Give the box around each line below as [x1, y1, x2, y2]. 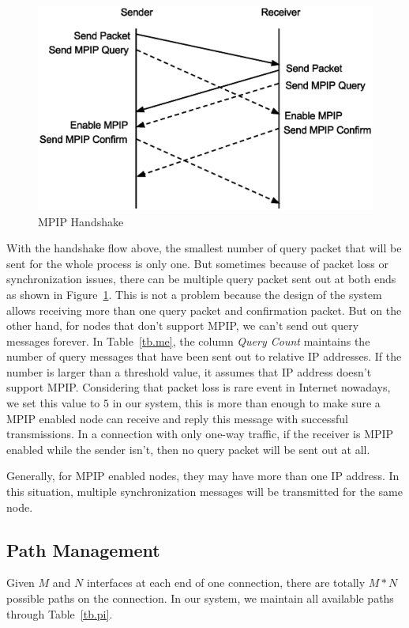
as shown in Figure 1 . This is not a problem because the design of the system [6, 286, 382, 302]
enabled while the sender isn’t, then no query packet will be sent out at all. [6, 441, 370, 457]
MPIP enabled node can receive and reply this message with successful [6, 410, 348, 426]
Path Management [6, 537, 160, 562]
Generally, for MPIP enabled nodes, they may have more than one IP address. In [6, 467, 400, 484]
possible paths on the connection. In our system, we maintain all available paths [6, 590, 394, 607]
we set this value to [6, 395, 100, 411]
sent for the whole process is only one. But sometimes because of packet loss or [6, 255, 388, 271]
